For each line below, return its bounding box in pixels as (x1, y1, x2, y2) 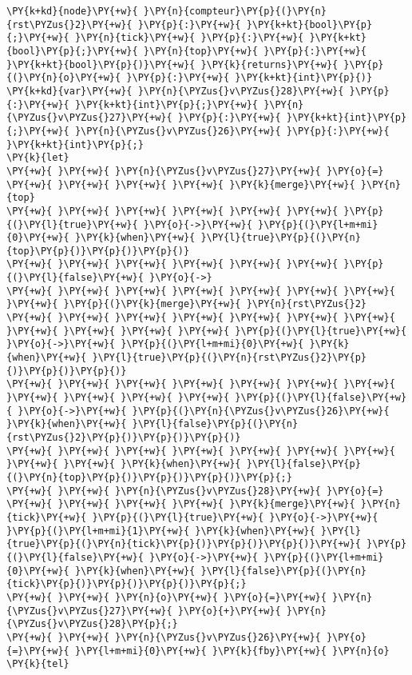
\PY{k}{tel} (6, 658, 69, 670)
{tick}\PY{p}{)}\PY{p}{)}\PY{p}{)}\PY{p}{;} (6, 578, 247, 590)
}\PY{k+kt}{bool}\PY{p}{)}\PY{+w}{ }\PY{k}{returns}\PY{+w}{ (6, 58, 339, 70)
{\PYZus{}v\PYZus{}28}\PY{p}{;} (6, 618, 178, 630)
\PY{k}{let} (6, 152, 69, 164)
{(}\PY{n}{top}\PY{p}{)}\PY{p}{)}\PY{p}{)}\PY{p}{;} (6, 471, 292, 483)
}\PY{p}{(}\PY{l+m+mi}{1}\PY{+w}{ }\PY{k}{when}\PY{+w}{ (6, 525, 315, 537)
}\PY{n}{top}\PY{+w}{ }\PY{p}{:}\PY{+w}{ (143, 45, 367, 57)
